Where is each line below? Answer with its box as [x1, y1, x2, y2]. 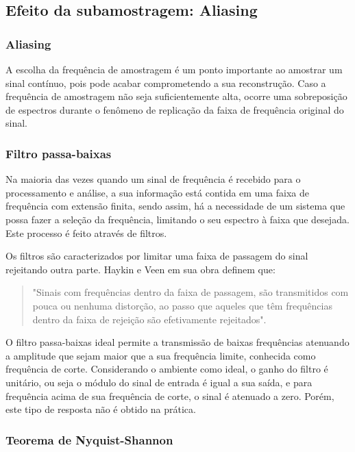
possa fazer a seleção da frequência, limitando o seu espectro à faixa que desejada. [5, 212, 350, 226]
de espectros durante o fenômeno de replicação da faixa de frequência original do [5, 102, 344, 116]
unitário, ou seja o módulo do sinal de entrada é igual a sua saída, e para [5, 375, 313, 389]
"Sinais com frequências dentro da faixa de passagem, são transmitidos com [32, 285, 349, 299]
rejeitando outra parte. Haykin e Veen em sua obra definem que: [5, 262, 276, 276]
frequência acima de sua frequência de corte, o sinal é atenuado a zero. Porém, [5, 388, 334, 403]
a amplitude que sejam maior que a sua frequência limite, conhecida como [5, 348, 316, 362]
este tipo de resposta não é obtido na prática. [5, 402, 196, 416]
